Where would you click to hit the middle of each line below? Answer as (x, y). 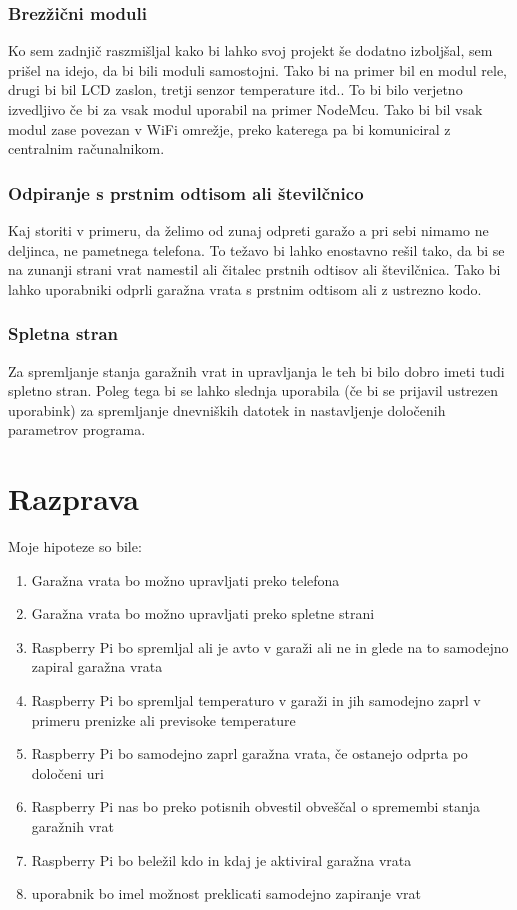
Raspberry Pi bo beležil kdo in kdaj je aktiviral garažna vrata (221, 859)
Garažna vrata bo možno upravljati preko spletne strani (203, 613)
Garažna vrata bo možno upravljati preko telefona (185, 579)
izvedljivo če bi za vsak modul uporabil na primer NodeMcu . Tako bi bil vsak (245, 109)
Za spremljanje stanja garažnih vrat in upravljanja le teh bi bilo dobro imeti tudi (256, 370)
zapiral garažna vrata (97, 666)
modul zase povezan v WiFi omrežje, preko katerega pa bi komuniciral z (229, 128)
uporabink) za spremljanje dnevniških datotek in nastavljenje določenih (227, 409)
